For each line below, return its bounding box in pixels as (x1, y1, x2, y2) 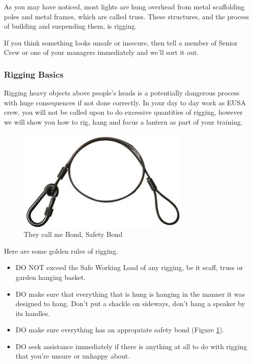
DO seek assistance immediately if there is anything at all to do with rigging (15, 341, 247, 351)
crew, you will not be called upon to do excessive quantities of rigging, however (4, 107, 243, 117)
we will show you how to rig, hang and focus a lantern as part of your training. (4, 116, 243, 127)
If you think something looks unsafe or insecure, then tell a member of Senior (4, 37, 238, 47)
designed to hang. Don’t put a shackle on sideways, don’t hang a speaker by (15, 298, 246, 309)
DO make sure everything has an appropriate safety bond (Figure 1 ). (15, 324, 224, 335)
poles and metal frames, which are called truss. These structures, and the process (4, 11, 250, 21)
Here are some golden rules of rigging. (4, 245, 118, 256)
